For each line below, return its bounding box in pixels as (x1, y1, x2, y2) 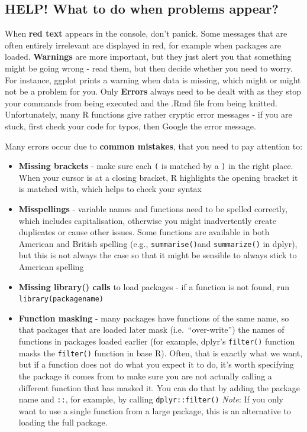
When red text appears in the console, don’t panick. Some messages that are (5, 27, 287, 40)
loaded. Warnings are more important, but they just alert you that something (5, 50, 292, 63)
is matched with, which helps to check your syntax (18, 183, 202, 195)
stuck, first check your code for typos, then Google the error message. (5, 119, 256, 132)
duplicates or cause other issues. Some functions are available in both (18, 226, 270, 238)
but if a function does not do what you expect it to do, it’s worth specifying (18, 358, 294, 371)
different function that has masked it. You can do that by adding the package (18, 381, 300, 394)
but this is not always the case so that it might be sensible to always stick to (18, 249, 297, 261)
